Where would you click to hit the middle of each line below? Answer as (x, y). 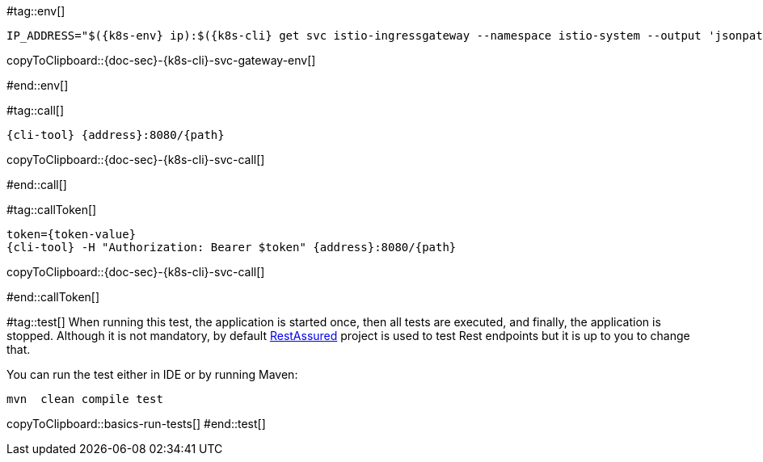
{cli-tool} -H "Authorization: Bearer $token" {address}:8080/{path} (232, 247)
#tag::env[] (36, 11)
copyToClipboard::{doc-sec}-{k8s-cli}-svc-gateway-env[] (161, 60)
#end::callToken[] (53, 297)
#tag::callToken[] (52, 210)
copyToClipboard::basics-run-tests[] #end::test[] (136, 424)
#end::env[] (38, 85)
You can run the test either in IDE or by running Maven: (152, 374)
